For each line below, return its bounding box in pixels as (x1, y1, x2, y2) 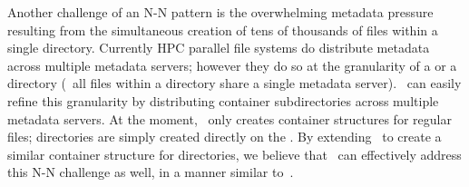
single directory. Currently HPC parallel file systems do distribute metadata (7, 38, 430, 57)
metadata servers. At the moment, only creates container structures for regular (7, 109, 452, 128)
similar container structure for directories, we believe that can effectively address (7, 144, 462, 163)
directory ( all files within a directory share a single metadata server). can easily (7, 74, 462, 93)
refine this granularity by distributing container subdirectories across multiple (7, 91, 439, 110)
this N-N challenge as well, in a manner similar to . (7, 162, 294, 182)
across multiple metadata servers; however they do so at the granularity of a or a (7, 55, 457, 74)
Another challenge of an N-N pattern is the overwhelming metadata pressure (7, 3, 434, 21)
